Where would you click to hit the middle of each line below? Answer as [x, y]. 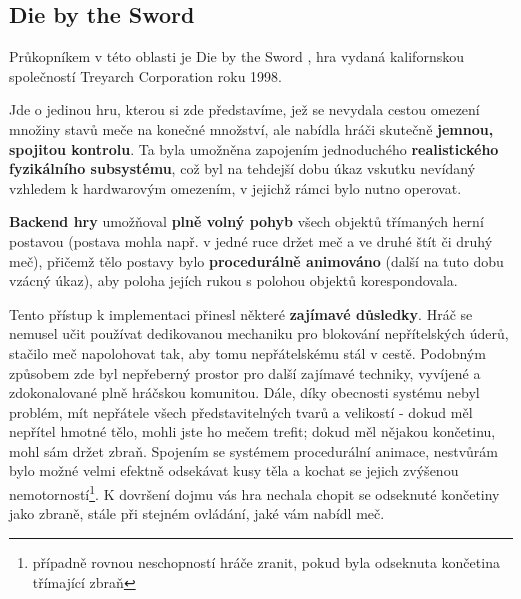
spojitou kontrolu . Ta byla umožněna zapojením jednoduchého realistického [254, 148]
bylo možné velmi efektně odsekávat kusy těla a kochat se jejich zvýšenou [234, 470]
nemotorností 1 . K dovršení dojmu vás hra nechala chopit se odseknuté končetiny [254, 492]
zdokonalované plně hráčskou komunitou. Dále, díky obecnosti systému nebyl [244, 392]
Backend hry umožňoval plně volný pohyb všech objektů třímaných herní [246, 221]
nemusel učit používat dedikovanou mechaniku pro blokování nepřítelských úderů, [259, 333]
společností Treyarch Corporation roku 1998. [145, 75]
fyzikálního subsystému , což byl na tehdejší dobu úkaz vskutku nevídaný [242, 168]
